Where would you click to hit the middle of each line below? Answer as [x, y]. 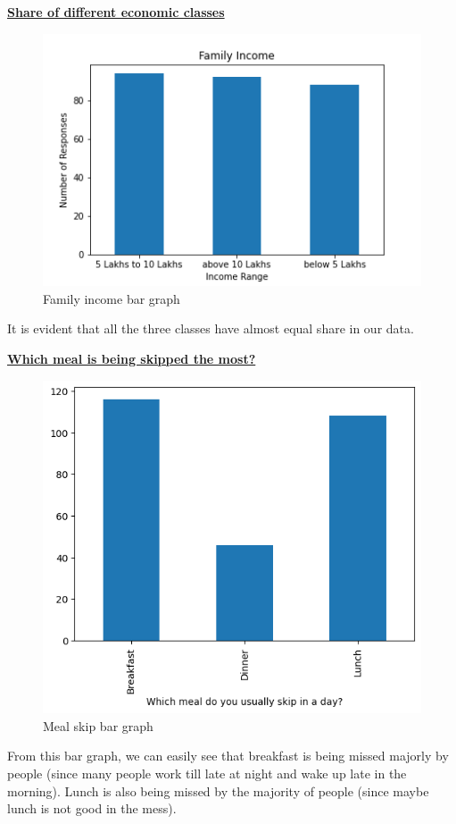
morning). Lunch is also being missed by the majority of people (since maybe [218, 790]
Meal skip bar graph [98, 725]
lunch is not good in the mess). [92, 808]
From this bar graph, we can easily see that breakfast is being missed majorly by [228, 756]
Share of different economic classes [116, 12]
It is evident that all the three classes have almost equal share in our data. [211, 328]
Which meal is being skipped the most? [132, 359]
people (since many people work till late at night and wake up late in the [207, 773]
